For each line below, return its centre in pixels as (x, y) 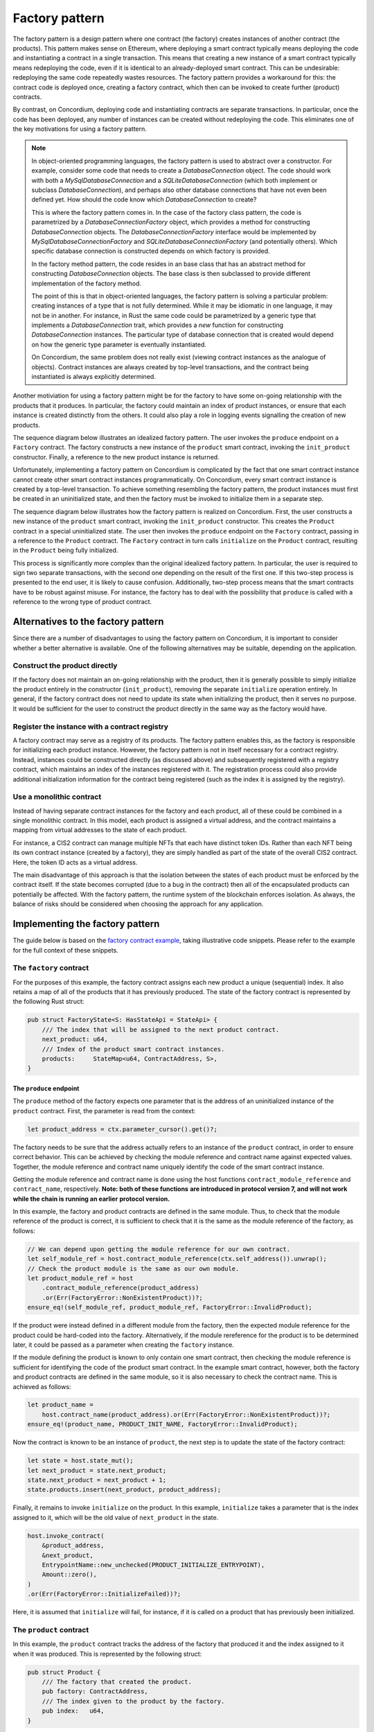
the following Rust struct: (48, 1002)
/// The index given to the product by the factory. (133, 1701)
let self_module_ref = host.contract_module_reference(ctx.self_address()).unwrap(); (177, 1259)
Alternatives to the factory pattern (88, 622)
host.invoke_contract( (66, 1536)
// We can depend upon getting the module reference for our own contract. (159, 1249)
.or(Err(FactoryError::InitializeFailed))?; (104, 1594)
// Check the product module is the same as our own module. (133, 1269)
